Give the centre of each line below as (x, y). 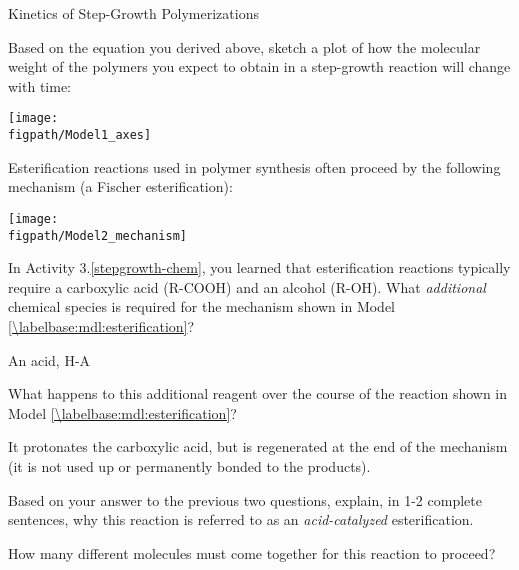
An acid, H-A (49, 359)
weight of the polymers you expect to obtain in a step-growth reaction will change (259, 66)
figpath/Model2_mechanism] (97, 235)
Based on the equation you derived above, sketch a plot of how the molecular (244, 46)
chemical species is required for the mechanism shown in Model (202, 306)
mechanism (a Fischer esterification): (120, 186)
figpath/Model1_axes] (80, 135)
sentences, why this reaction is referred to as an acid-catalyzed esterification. (241, 519)
